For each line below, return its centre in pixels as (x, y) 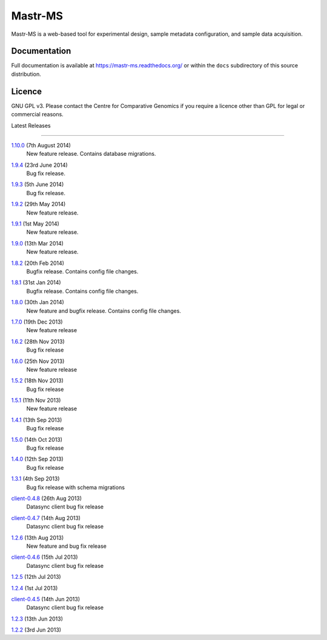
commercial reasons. (37, 115)
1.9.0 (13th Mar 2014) (37, 243)
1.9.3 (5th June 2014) (38, 184)
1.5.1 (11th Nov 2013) (36, 401)
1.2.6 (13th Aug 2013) (38, 538)
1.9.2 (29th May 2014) (38, 204)
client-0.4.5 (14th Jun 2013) (46, 599)
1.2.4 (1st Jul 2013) (35, 588)
